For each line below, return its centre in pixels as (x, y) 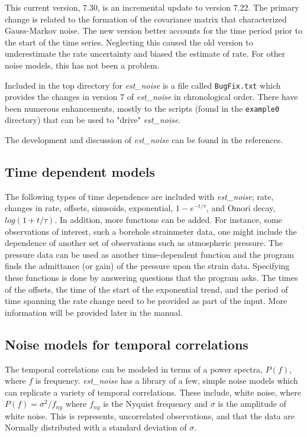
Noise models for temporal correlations (127, 344)
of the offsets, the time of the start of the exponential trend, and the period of (146, 289)
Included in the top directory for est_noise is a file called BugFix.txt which (143, 85)
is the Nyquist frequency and (155, 404)
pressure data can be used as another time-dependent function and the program (149, 254)
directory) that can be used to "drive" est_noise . (93, 120)
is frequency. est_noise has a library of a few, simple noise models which (167, 381)
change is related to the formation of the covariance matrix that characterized (146, 19)
